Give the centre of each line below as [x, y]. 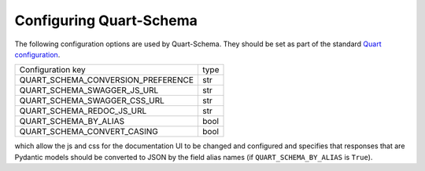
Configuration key [52, 70]
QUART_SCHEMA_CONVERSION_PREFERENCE [107, 80]
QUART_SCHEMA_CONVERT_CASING [89, 132]
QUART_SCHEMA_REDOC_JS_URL [83, 111]
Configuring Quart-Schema [106, 20]
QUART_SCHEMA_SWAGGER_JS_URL [89, 90]
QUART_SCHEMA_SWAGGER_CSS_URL [92, 100]
